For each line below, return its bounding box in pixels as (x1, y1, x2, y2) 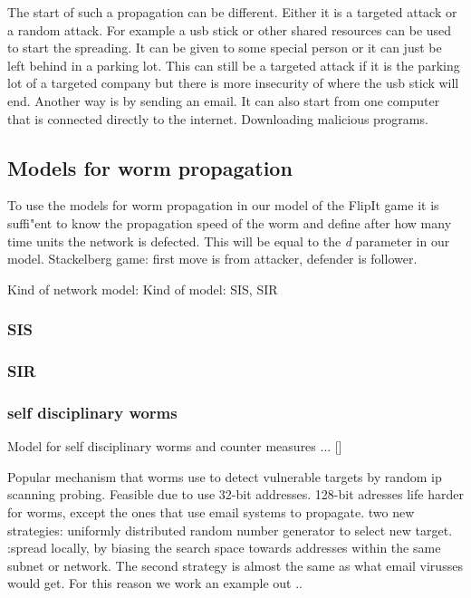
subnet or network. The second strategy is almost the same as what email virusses (7, 555, 463, 574)
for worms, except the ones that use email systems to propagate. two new (7, 503, 415, 522)
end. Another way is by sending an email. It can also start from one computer (7, 91, 440, 110)
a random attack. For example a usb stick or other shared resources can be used (7, 20, 452, 39)
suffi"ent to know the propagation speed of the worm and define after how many (7, 213, 452, 232)
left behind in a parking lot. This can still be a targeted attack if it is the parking (7, 55, 460, 74)
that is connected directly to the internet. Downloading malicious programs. (7, 109, 428, 128)
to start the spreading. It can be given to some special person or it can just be (7, 38, 442, 57)
